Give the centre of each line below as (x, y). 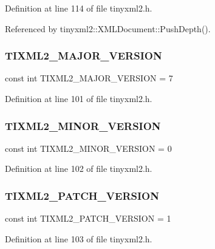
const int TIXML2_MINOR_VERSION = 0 (88, 148)
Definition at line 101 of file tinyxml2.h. (79, 98)
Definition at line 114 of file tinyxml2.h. (79, 8)
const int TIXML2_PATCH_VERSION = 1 (88, 218)
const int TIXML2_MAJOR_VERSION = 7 (89, 78)
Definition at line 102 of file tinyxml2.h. (79, 169)
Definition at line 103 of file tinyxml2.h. (79, 238)
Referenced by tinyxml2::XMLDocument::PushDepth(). (108, 28)
